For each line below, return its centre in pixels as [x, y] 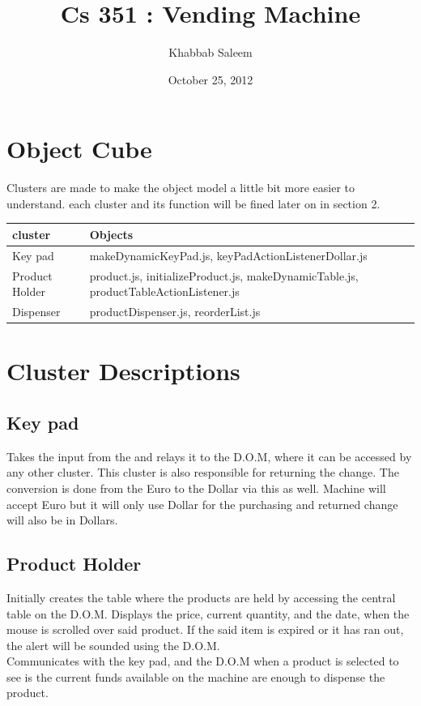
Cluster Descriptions [123, 371]
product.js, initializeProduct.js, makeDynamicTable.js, [224, 275]
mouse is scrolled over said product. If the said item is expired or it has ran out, [205, 629]
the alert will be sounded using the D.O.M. [113, 645]
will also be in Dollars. [62, 520]
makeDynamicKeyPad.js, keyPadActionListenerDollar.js [228, 255]
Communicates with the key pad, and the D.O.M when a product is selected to [203, 661]
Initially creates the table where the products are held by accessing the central [201, 597]
